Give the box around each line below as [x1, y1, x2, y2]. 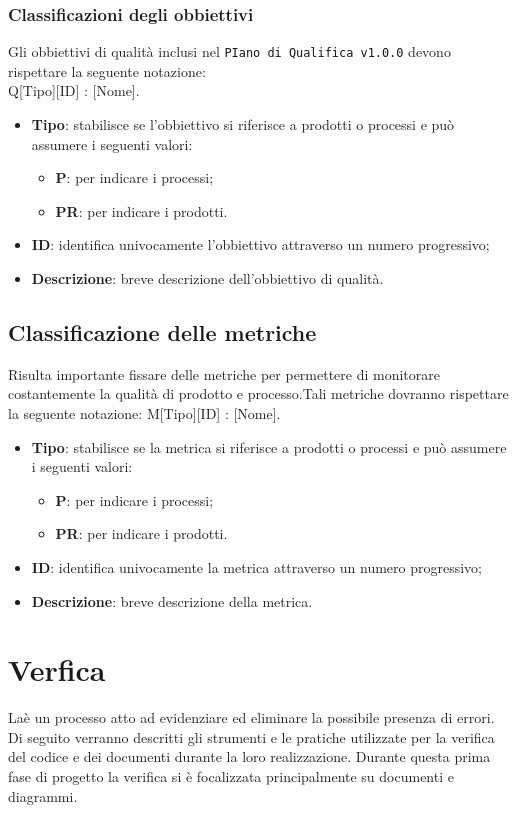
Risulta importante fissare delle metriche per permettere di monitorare [8, 363, 440, 384]
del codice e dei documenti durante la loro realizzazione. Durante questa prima [8, 746, 491, 767]
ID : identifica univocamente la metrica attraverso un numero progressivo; [31, 556, 482, 577]
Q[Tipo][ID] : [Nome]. [8, 80, 140, 101]
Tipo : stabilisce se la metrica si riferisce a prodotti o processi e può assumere [31, 436, 507, 457]
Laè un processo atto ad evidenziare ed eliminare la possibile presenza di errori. [8, 707, 495, 728]
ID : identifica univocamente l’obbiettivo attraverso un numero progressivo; [31, 234, 490, 255]
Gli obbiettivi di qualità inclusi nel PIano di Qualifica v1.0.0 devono [8, 41, 451, 62]
